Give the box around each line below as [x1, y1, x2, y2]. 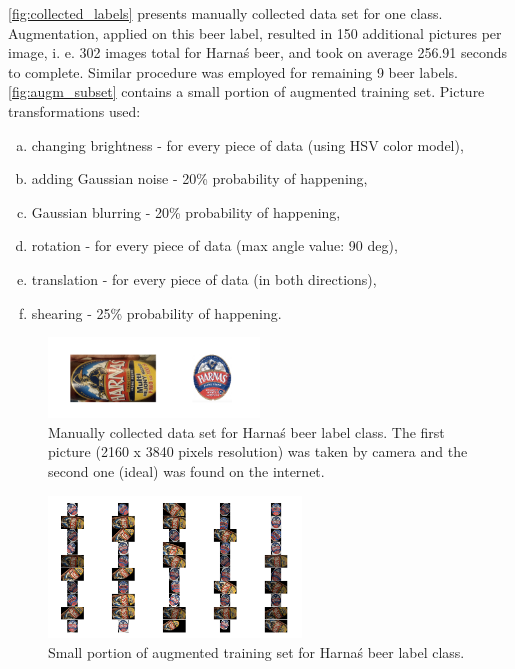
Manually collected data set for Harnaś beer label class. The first [48, 421, 445, 442]
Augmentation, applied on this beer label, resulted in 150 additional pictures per [8, 22, 502, 43]
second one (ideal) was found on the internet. [48, 460, 325, 481]
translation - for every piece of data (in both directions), [31, 268, 377, 289]
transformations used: [8, 100, 141, 121]
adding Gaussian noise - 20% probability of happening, [31, 168, 368, 189]
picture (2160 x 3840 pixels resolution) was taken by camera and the [48, 441, 468, 462]
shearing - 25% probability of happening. [31, 302, 282, 323]
